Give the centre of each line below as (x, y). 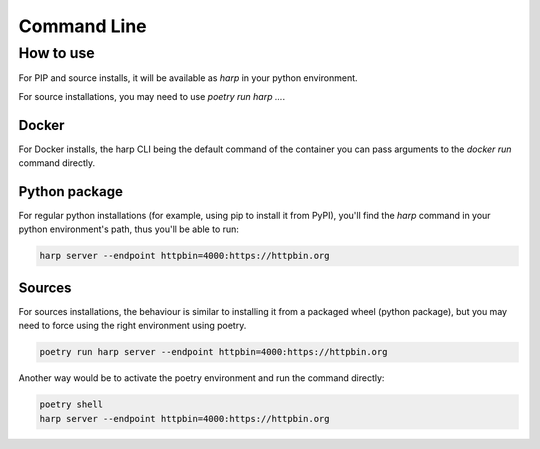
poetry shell (71, 404)
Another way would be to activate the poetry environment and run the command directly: (201, 378)
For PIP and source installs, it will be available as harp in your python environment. (188, 78)
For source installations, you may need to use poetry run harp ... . (152, 96)
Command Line (82, 26)
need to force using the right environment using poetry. (132, 326)
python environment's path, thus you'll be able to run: (129, 229)
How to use (56, 53)
